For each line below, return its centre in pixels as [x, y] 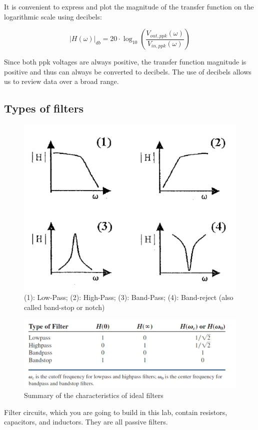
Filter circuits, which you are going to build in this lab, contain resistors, [116, 412]
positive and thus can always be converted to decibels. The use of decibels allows [128, 71]
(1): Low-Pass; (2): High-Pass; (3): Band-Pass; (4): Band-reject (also [129, 297]
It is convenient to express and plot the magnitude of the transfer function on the [129, 6]
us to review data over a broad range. [61, 81]
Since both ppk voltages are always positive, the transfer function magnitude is [125, 62]
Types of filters [44, 108]
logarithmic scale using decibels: [53, 16]
